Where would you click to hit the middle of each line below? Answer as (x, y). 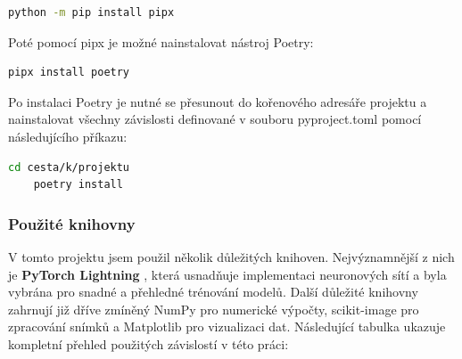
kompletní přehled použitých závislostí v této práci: (148, 343)
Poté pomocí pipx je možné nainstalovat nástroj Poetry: (161, 41)
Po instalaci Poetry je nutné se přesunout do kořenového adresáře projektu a (218, 101)
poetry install (78, 185)
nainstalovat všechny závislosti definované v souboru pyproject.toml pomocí (215, 119)
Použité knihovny (72, 223)
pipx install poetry (69, 73)
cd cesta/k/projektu (69, 167)
